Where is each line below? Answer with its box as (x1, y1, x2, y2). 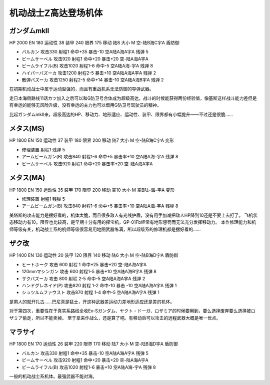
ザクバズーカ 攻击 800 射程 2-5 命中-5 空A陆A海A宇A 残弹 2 (21, 275, 145, 282)
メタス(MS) (9, 124, 45, 133)
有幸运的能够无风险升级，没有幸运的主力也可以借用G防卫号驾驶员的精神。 (9, 102, 162, 108)
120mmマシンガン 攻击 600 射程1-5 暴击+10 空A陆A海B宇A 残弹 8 (21, 269, 157, 275)
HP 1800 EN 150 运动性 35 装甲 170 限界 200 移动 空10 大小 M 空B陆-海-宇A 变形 (9, 187, 175, 193)
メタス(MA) (9, 174, 45, 182)
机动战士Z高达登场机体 (9, 7, 103, 18)
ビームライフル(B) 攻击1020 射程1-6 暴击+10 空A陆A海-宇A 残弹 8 (21, 364, 156, 370)
